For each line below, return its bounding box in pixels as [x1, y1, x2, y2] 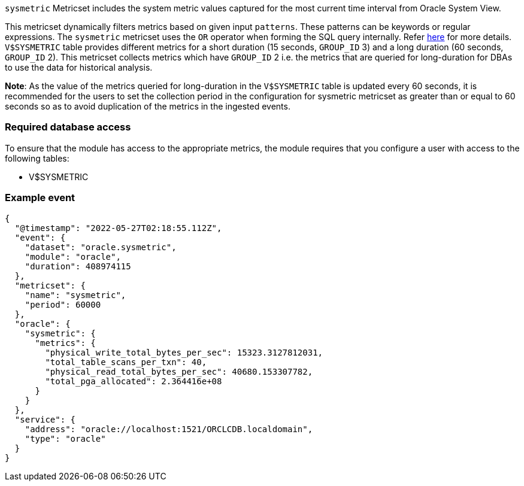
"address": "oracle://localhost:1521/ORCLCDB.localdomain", [25, 424, 313, 434]
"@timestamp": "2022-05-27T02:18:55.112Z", [14, 223, 222, 233]
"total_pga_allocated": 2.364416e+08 [45, 376, 222, 386]
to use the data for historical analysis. [5, 62, 153, 72]
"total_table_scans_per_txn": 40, [45, 357, 207, 367]
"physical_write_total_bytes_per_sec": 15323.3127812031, [45, 347, 323, 357]
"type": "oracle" [25, 433, 106, 444]
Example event [5, 192, 75, 204]
